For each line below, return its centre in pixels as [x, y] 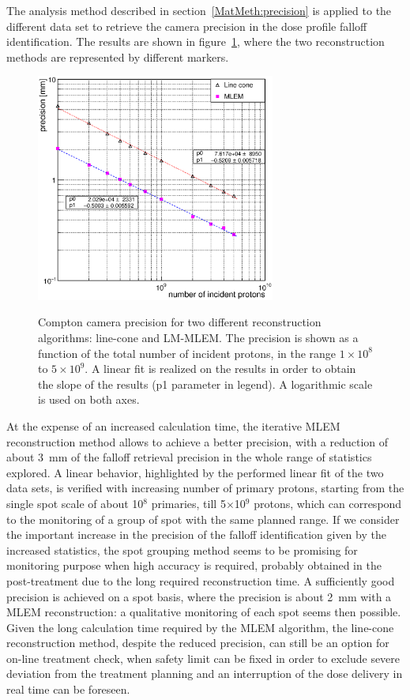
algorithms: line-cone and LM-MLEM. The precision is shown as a [198, 338]
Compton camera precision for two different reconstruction [180, 322]
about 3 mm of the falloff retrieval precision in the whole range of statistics [189, 457]
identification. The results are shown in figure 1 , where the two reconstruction [196, 41]
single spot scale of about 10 [75, 503]
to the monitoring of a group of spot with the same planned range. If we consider [203, 519]
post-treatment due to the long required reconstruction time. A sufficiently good [201, 580]
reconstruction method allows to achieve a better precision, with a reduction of [197, 441]
